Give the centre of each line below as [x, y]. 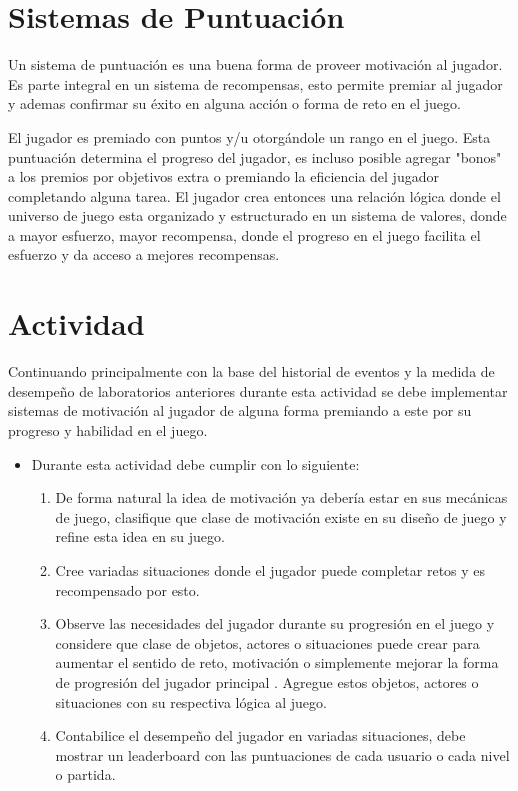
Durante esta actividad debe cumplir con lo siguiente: [195, 463]
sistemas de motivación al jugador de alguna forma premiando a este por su [240, 410]
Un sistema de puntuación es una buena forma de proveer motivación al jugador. [255, 64]
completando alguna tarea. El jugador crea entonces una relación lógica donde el [254, 195]
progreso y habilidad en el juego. [108, 429]
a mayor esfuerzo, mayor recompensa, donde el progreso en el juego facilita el [244, 234]
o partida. [85, 774]
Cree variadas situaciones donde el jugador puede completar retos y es [270, 569]
